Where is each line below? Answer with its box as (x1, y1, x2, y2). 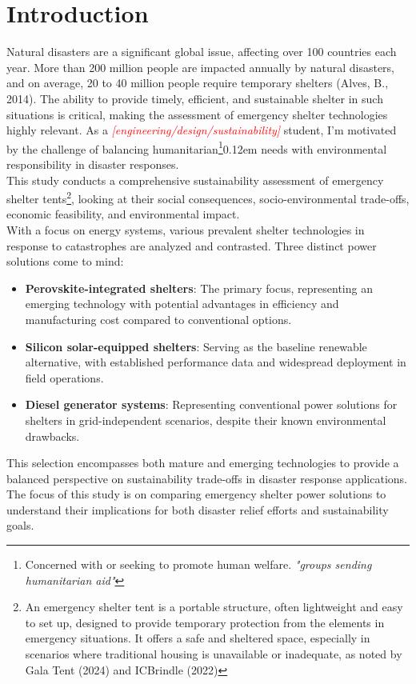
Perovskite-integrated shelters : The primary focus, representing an (25, 279, 373, 296)
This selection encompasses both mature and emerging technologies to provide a (6, 454, 399, 471)
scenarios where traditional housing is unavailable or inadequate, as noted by (25, 646, 402, 662)
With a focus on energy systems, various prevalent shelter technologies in (6, 221, 365, 238)
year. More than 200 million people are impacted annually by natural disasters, (6, 58, 395, 75)
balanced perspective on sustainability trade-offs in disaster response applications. (6, 470, 407, 486)
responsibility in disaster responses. (6, 155, 179, 172)
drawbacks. (25, 427, 80, 444)
